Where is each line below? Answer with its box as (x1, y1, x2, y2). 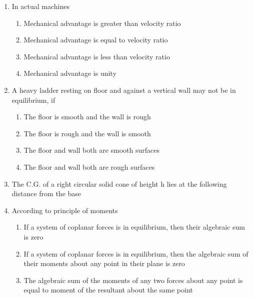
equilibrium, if (11, 94, 55, 105)
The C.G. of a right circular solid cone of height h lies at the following (11, 178, 227, 189)
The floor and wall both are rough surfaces (23, 161, 155, 172)
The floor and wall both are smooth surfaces (23, 145, 159, 155)
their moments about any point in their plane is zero (23, 258, 185, 269)
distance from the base (11, 188, 81, 199)
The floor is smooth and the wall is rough (23, 111, 151, 122)
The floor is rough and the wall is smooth (23, 128, 151, 138)
